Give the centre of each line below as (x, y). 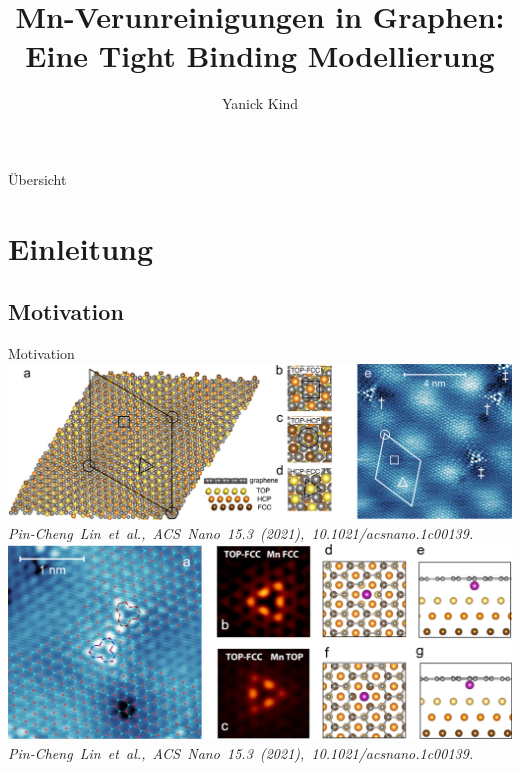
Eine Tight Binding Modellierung (260, 55)
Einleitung (81, 247)
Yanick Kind (260, 103)
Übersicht (37, 178)
